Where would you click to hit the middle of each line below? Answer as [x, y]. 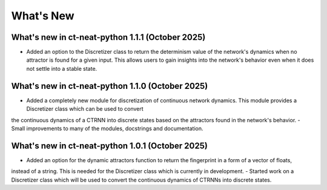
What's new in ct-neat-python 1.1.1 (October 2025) [108, 37]
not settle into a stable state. [62, 68]
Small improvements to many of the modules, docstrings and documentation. [107, 128]
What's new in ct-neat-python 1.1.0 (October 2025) [110, 86]
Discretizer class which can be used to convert [85, 109]
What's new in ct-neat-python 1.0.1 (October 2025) [110, 146]
